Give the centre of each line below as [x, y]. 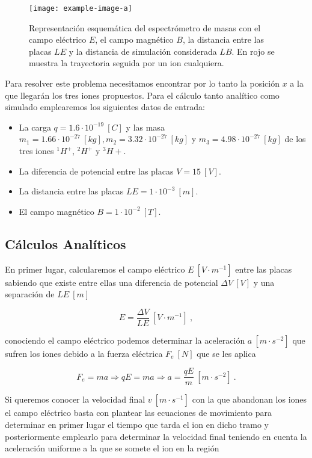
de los [295, 139]
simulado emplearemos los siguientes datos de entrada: [105, 107]
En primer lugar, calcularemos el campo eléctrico [95, 269]
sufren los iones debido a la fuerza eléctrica [84, 353]
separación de [30, 294]
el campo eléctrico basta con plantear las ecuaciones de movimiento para [139, 413]
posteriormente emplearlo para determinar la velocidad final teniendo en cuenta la [156, 436]
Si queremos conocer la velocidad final [75, 399]
